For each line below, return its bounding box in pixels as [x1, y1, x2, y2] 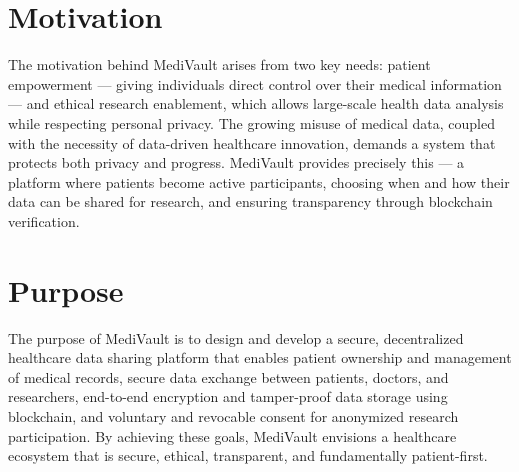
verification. [8, 210, 80, 231]
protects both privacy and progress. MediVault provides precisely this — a [8, 152, 465, 173]
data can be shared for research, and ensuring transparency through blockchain [8, 191, 493, 212]
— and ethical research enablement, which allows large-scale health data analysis [8, 93, 504, 114]
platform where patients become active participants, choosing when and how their [8, 171, 510, 192]
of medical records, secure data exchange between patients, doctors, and [8, 366, 449, 387]
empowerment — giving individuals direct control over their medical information [8, 73, 502, 94]
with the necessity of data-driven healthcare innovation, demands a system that [8, 132, 496, 153]
